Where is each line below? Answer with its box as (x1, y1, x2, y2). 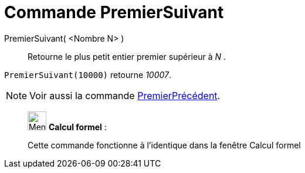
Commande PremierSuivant (4, 2, 224, 22)
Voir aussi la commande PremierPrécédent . (29, 89, 221, 101)
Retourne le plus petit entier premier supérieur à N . (28, 51, 226, 62)
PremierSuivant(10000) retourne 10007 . (4, 69, 172, 80)
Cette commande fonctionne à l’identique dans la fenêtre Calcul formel (28, 140, 301, 150)
